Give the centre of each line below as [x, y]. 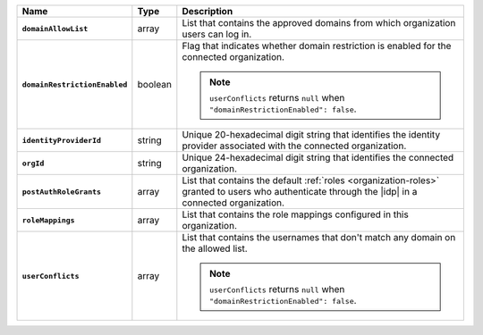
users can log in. [217, 34]
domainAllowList [55, 28]
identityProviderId [62, 140]
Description [208, 11]
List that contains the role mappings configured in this [295, 214]
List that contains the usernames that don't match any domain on [319, 237]
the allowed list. [215, 248]
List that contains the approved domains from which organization [319, 23]
